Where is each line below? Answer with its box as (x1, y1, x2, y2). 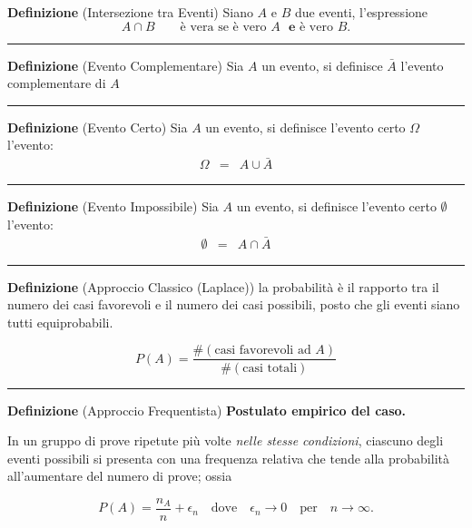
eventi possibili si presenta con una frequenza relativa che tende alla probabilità (7, 448, 449, 467)
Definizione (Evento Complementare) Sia (7, 55, 244, 74)
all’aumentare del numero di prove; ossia (7, 466, 232, 485)
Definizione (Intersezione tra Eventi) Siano (7, 3, 253, 21)
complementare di (7, 73, 106, 93)
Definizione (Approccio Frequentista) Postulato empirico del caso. (7, 400, 407, 419)
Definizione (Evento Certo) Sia (7, 117, 188, 136)
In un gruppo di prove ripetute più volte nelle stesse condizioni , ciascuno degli (7, 431, 444, 450)
